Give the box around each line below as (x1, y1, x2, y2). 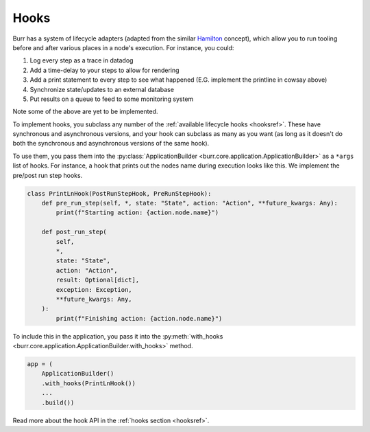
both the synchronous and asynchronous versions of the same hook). (12, 139, 210, 148)
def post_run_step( (41, 228, 108, 236)
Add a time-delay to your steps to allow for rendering (29, 66, 180, 74)
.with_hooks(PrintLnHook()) (41, 379, 136, 387)
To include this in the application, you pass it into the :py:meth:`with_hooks (12, 332, 223, 340)
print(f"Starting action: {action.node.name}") (56, 209, 219, 216)
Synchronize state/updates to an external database (29, 85, 175, 93)
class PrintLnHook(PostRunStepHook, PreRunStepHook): (27, 190, 212, 197)
